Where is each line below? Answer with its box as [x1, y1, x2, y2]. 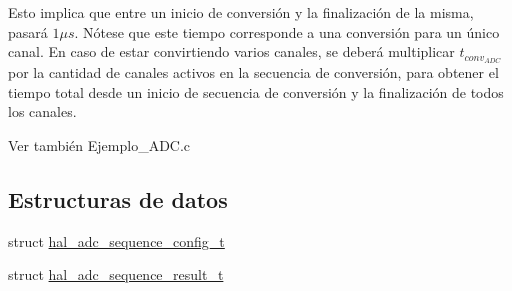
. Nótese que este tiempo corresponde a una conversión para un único [74, 21, 500, 42]
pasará [8, 21, 48, 42]
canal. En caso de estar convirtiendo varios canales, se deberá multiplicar [8, 41, 455, 62]
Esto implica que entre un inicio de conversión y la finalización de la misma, [8, 2, 474, 22]
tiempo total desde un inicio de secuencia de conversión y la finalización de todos [8, 81, 504, 102]
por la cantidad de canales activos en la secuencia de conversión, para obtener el [8, 62, 499, 83]
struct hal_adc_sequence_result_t [8, 264, 224, 285]
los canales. [8, 101, 77, 122]
